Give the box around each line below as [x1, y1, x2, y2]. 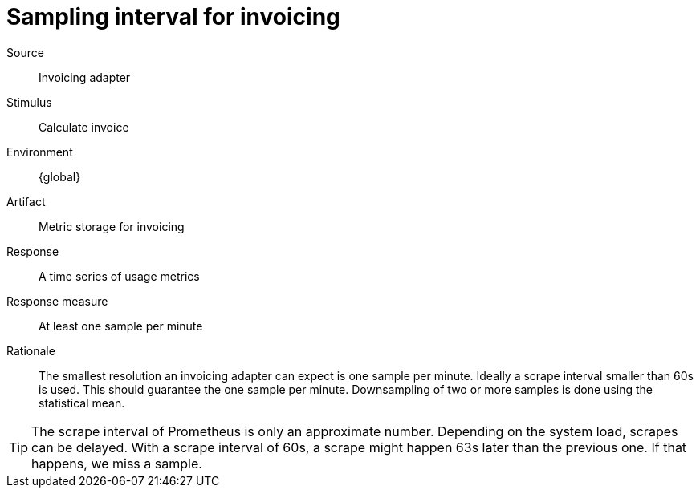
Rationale [6, 343, 55, 358]
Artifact [6, 194, 46, 209]
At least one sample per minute [39, 318, 203, 333]
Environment [6, 144, 73, 159]
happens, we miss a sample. [31, 455, 202, 472]
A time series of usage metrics [39, 269, 200, 283]
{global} [39, 169, 81, 184]
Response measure [6, 294, 108, 308]
